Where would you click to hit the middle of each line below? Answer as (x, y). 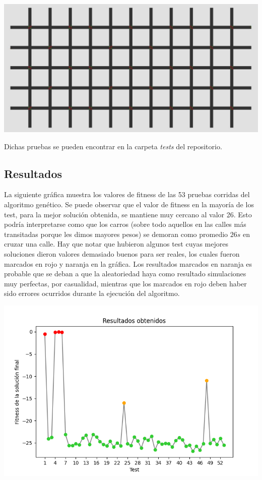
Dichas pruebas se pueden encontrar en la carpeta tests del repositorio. (113, 146)
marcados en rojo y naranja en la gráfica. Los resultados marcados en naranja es (128, 263)
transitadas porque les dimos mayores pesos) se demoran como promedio (116, 234)
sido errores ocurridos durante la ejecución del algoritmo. (92, 293)
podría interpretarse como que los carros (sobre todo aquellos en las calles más (125, 224)
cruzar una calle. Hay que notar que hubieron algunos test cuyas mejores (116, 244)
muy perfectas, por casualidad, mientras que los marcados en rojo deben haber (125, 283)
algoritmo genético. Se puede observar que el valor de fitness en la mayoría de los (129, 204)
